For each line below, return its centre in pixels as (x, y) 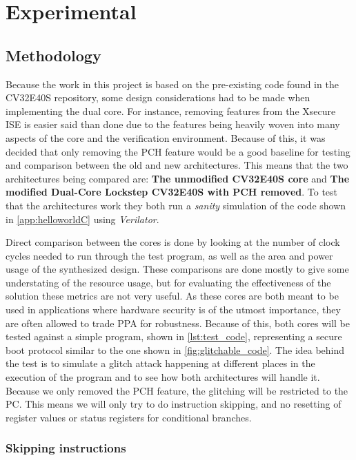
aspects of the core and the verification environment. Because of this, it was (166, 137)
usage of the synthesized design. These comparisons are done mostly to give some (177, 269)
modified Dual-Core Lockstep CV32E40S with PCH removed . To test (172, 192)
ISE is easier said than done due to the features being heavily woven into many (173, 124)
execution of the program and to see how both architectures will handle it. (163, 377)
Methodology (53, 55)
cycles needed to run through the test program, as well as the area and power (169, 255)
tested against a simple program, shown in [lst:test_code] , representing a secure (174, 336)
